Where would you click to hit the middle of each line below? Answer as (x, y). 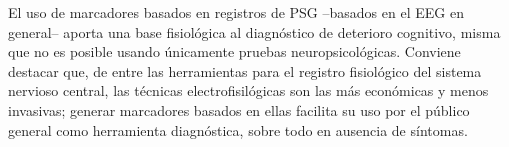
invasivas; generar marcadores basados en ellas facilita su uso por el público (239, 109)
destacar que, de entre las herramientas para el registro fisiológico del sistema (245, 70)
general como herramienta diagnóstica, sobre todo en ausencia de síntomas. (238, 129)
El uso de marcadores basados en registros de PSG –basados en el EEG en (236, 12)
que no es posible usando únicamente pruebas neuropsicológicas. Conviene (234, 51)
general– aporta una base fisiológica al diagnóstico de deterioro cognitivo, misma (254, 31)
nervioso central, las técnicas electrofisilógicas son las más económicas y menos (248, 90)
